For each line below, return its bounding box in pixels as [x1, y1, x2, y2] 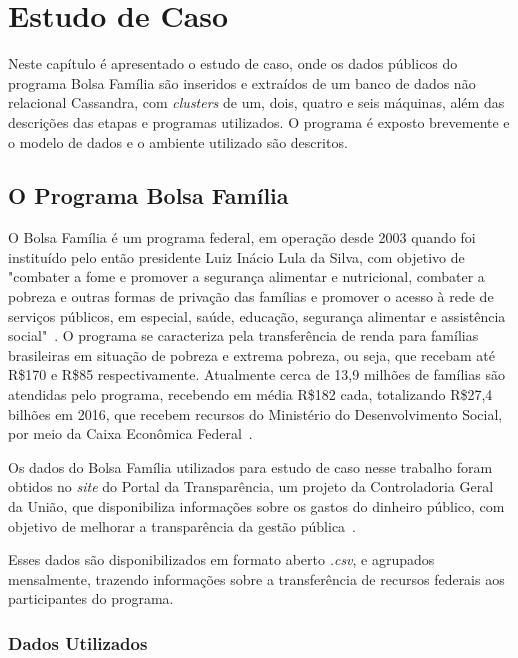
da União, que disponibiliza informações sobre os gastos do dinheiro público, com [8, 496, 505, 517]
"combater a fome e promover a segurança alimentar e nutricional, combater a [8, 266, 485, 287]
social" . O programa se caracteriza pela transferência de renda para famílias [8, 325, 479, 346]
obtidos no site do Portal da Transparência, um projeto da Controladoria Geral [8, 476, 494, 497]
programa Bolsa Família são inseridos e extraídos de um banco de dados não [8, 72, 476, 93]
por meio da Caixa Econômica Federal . [8, 423, 253, 444]
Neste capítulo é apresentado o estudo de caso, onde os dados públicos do [8, 53, 458, 74]
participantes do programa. [8, 588, 174, 609]
